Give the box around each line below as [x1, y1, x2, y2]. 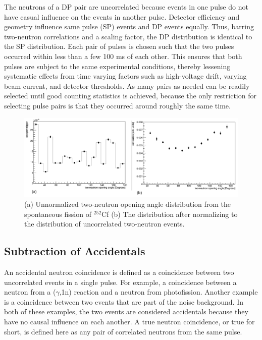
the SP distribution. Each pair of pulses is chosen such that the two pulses [4, 41, 234, 51]
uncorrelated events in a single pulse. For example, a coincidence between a [4, 276, 237, 287]
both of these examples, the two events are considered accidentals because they [4, 306, 248, 317]
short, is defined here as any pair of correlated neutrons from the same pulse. [4, 326, 242, 336]
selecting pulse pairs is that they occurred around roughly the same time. [4, 100, 231, 110]
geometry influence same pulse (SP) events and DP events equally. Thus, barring [4, 21, 254, 32]
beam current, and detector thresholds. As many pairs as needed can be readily [4, 80, 250, 91]
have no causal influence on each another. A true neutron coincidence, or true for [4, 316, 255, 326]
